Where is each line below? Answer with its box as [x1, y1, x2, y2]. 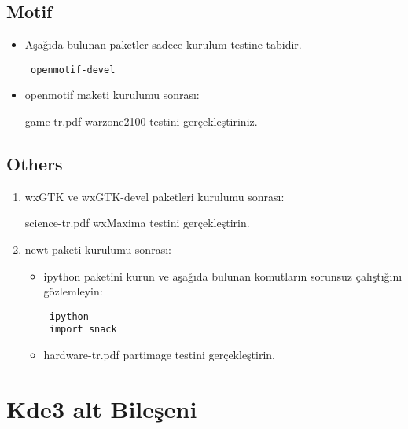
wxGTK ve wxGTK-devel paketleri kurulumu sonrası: [24, 188, 285, 204]
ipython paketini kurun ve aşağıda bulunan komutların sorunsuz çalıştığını [43, 267, 402, 284]
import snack [49, 324, 117, 335]
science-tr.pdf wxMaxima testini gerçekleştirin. [24, 214, 250, 231]
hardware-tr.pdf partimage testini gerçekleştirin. [43, 346, 276, 363]
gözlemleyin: [43, 283, 103, 299]
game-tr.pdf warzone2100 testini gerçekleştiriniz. [24, 113, 258, 130]
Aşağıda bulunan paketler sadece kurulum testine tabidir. [24, 36, 302, 53]
